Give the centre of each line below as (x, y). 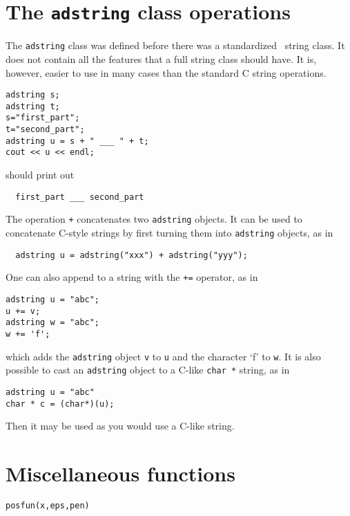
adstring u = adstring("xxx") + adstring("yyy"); (132, 255)
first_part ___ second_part (80, 197)
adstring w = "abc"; (53, 323)
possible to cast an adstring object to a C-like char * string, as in (148, 370)
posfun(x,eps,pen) (48, 505)
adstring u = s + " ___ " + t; (77, 141)
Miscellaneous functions (120, 473)
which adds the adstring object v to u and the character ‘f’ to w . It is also (163, 356)
